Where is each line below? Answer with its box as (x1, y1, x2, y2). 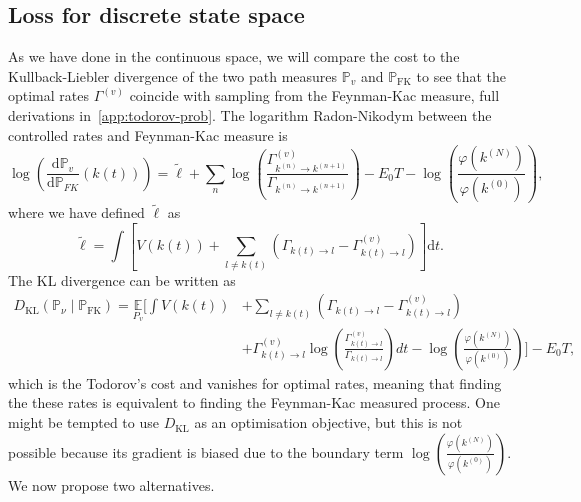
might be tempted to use (8, 412, 159, 433)
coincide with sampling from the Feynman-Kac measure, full (129, 85, 500, 106)
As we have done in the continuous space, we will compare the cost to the (8, 46, 460, 67)
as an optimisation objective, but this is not (194, 412, 463, 433)
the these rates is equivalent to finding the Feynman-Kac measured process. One (8, 392, 500, 413)
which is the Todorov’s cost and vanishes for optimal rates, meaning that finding (8, 372, 502, 393)
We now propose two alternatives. (8, 474, 215, 495)
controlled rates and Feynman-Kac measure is (8, 124, 288, 145)
